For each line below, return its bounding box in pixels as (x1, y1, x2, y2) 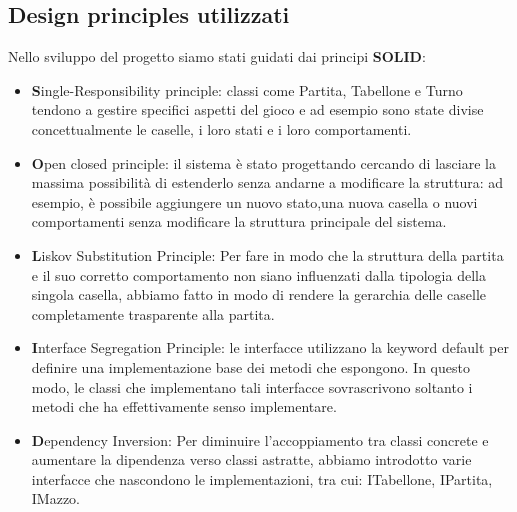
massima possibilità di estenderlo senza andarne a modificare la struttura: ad (31, 172, 504, 193)
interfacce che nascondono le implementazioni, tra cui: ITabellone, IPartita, (31, 468, 493, 489)
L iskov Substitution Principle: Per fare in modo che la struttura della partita (31, 244, 504, 265)
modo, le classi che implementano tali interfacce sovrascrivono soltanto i (31, 376, 473, 397)
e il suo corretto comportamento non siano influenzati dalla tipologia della (31, 264, 486, 285)
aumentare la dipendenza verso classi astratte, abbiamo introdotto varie (31, 449, 472, 470)
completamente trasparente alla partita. (31, 303, 275, 324)
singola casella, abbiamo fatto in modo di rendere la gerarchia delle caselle (31, 284, 486, 305)
